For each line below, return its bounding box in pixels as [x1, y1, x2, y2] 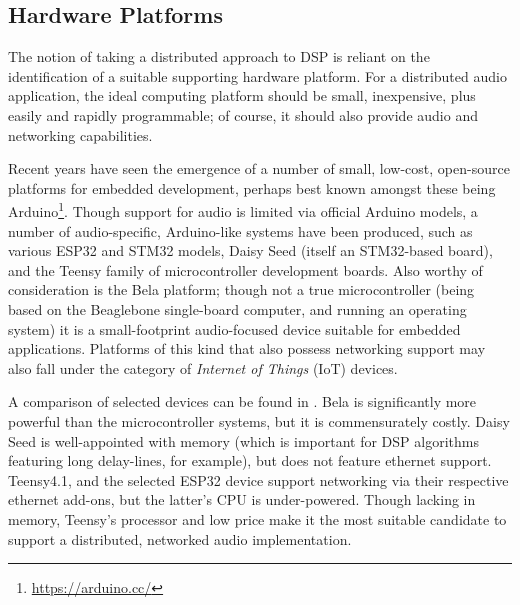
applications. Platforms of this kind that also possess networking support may [8, 338, 486, 359]
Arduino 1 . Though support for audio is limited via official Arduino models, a [8, 198, 478, 222]
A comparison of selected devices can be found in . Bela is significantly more [8, 391, 477, 412]
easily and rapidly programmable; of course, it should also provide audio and [8, 104, 478, 125]
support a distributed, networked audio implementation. [8, 528, 352, 549]
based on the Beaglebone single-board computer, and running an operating [8, 298, 467, 319]
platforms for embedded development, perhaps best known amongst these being [8, 177, 496, 198]
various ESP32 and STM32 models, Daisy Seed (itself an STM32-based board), [8, 240, 493, 261]
